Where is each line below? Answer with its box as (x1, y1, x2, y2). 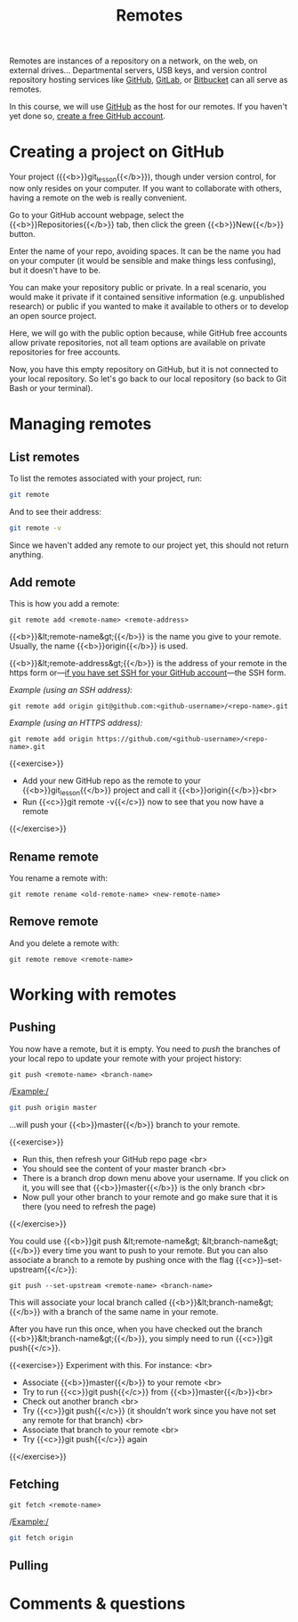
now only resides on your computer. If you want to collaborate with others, (9, 183, 282, 193)
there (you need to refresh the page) (21, 1201, 157, 1211)
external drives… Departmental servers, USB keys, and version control (9, 65, 267, 76)
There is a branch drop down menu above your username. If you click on (21, 1172, 289, 1183)
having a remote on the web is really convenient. (9, 192, 188, 203)
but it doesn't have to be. (9, 265, 101, 275)
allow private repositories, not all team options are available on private (9, 337, 266, 347)
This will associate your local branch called (9, 1297, 167, 1308)
